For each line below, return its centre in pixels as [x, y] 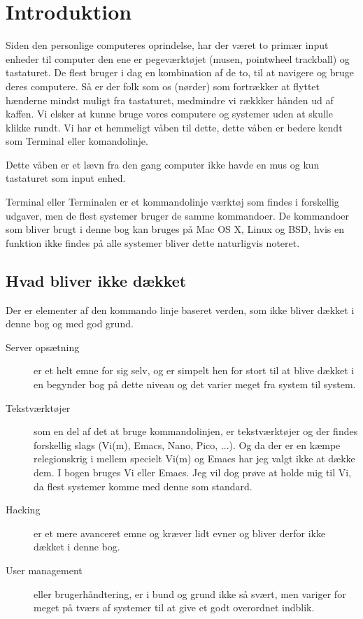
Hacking [23, 510]
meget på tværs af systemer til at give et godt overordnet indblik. [174, 607]
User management [44, 570]
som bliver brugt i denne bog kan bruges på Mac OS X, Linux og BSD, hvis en [175, 229]
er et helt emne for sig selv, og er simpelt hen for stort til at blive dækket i [194, 370]
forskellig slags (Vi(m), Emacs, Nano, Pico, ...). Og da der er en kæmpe [187, 444]
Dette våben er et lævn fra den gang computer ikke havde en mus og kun [163, 164]
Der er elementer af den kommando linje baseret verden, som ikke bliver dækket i [180, 309]
